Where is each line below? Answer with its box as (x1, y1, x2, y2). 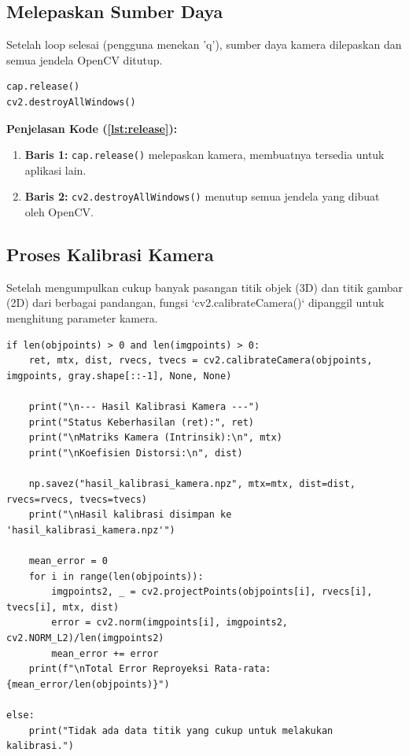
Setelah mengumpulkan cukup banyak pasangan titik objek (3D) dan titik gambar (6, 278, 403, 295)
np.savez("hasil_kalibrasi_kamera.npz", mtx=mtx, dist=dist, (28, 478, 356, 489)
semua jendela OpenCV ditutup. (6, 51, 163, 68)
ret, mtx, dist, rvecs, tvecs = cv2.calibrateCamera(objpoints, (28, 355, 373, 367)
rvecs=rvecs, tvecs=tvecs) (6, 493, 147, 505)
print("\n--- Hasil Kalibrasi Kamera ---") (28, 401, 260, 413)
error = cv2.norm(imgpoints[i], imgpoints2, (51, 617, 288, 629)
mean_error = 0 (28, 555, 108, 566)
